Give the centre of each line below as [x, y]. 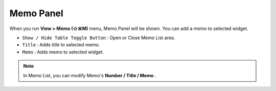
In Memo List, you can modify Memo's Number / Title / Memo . [90, 75]
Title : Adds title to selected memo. [61, 45]
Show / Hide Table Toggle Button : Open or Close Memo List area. [99, 38]
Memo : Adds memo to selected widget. [63, 52]
